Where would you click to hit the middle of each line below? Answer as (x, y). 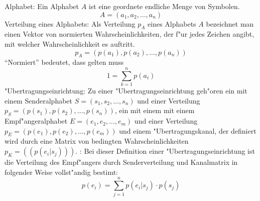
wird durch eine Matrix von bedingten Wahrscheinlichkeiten (97, 141)
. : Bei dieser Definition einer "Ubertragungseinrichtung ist (165, 151)
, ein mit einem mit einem (155, 110)
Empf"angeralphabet (36, 121)
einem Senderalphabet (39, 100)
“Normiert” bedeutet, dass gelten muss (64, 62)
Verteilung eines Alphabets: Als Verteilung (70, 23)
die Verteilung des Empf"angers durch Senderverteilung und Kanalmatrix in (121, 162)
